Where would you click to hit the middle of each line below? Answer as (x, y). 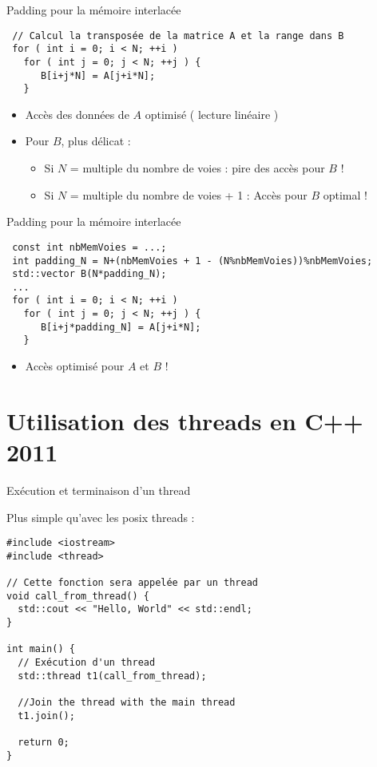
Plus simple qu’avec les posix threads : (101, 517)
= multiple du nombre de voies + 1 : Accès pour (188, 194)
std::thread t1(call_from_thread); (112, 676)
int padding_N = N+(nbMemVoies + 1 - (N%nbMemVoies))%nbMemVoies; (192, 261)
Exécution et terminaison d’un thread (99, 490)
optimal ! (345, 194)
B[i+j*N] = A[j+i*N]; (98, 75)
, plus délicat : (96, 141)
